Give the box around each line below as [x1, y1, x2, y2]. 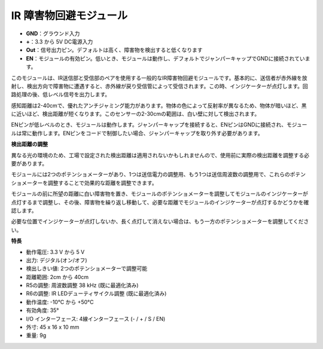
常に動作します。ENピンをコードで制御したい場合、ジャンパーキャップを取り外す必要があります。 [21, 129, 263, 137]
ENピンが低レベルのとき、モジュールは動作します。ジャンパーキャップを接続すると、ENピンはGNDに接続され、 [11, 121, 287, 128]
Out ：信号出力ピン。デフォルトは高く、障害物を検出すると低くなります [26, 47, 203, 54]
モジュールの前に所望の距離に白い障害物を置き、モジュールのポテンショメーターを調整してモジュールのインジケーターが [11, 190, 308, 197]
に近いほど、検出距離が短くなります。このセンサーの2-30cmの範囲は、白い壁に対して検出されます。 [11, 111, 260, 118]
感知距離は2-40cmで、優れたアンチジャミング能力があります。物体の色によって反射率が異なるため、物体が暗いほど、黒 [11, 102, 307, 109]
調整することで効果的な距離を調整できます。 [47, 179, 158, 186]
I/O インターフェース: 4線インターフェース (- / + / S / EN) [26, 315, 166, 322]
